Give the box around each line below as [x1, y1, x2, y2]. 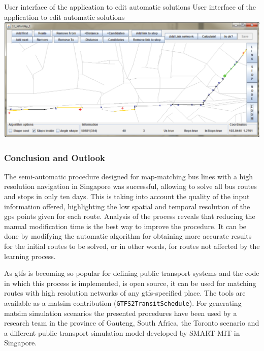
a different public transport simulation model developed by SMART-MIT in [4, 327, 240, 338]
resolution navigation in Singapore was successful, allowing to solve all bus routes [4, 181, 257, 192]
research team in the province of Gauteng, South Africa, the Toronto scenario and [4, 317, 259, 328]
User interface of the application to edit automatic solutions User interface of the [4, 2, 256, 12]
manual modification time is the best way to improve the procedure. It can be [4, 220, 247, 231]
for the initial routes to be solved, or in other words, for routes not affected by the [4, 241, 260, 251]
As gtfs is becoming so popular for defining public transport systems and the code [4, 268, 259, 278]
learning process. [4, 250, 56, 261]
